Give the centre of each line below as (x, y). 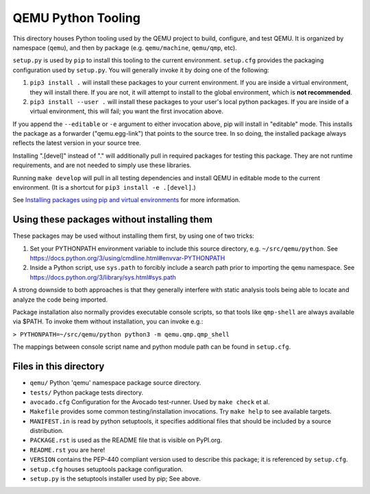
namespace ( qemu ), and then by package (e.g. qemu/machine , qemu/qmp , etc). (125, 47)
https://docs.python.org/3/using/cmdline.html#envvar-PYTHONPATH (127, 258)
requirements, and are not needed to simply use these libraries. (102, 165)
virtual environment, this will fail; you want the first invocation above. (127, 111)
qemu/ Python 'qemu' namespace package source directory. (115, 383)
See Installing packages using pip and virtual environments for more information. (127, 200)
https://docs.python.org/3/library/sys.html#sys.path (103, 277)
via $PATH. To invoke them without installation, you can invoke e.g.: (108, 321)
